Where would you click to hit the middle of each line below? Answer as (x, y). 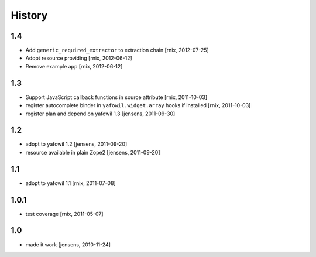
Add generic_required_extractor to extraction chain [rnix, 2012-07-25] (117, 50)
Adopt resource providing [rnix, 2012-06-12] (79, 58)
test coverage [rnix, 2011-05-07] (64, 214)
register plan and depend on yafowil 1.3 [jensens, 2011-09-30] (100, 114)
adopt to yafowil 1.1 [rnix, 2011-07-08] (71, 183)
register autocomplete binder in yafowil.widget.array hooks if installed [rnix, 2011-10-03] (138, 105)
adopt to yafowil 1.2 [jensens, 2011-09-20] (76, 144)
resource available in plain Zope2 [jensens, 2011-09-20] (93, 152)
